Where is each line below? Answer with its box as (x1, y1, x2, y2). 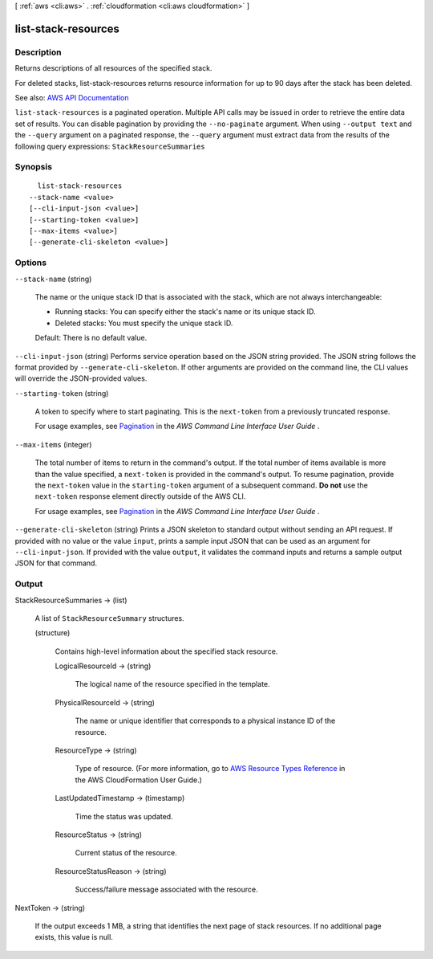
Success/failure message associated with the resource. (75, 884, 258, 895)
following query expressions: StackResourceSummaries (14, 141, 205, 151)
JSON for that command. (14, 558, 98, 568)
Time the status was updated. (75, 811, 173, 821)
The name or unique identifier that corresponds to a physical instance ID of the (75, 716, 336, 726)
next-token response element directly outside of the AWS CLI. (34, 492, 246, 501)
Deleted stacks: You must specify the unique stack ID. (55, 318, 233, 328)
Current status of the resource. (75, 848, 178, 858)
